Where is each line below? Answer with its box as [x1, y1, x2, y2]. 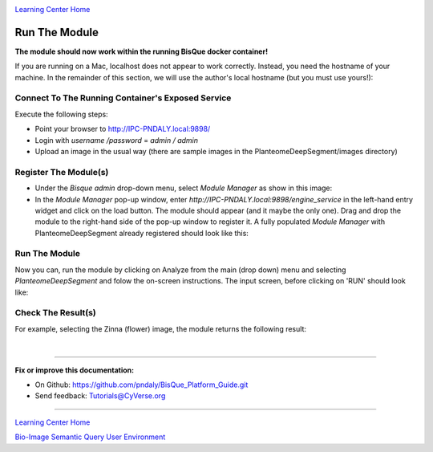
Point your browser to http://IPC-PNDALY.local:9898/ [34, 124, 211, 134]
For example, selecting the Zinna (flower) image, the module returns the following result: [14, 324, 306, 333]
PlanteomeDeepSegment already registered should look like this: [34, 228, 249, 238]
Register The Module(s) [14, 166, 109, 177]
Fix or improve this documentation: [14, 365, 135, 375]
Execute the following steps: [14, 109, 108, 119]
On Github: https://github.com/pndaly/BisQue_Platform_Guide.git [34, 380, 249, 389]
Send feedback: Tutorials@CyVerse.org [34, 391, 166, 401]
